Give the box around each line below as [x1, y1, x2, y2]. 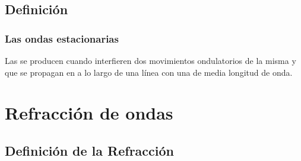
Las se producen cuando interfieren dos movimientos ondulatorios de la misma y [5, 54, 296, 66]
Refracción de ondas [5, 101, 173, 125]
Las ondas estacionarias [5, 31, 119, 46]
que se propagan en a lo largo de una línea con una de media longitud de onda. [5, 66, 293, 78]
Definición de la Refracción [5, 141, 175, 159]
